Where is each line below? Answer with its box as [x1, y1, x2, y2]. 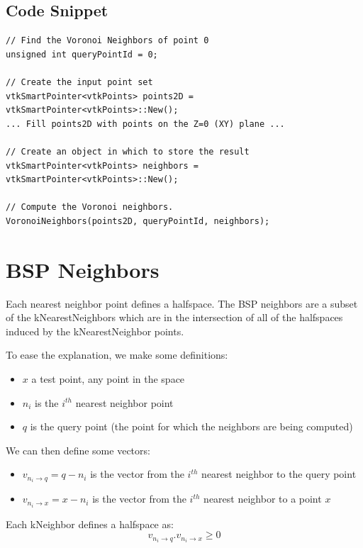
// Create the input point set [6, 77, 153, 87]
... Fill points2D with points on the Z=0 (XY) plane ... [6, 118, 285, 129]
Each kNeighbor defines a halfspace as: [6, 516, 174, 531]
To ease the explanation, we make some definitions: [6, 347, 228, 362]
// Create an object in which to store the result [6, 146, 250, 157]
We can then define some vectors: [6, 442, 150, 457]
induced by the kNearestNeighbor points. [6, 323, 184, 338]
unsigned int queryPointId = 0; [6, 49, 158, 60]
